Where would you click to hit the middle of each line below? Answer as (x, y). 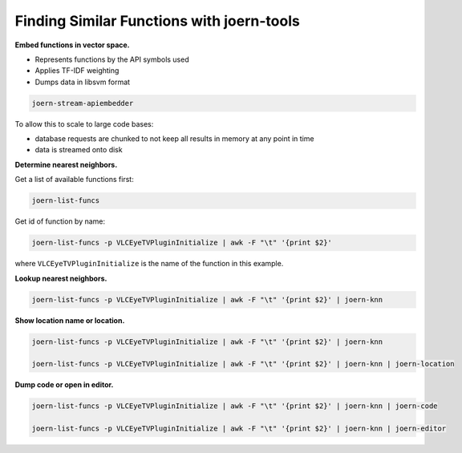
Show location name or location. (70, 320)
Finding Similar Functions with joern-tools (157, 21)
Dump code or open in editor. (64, 385)
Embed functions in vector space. (72, 45)
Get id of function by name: (60, 221)
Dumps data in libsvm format (83, 82)
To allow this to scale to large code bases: (84, 123)
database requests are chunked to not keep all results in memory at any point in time (174, 139)
